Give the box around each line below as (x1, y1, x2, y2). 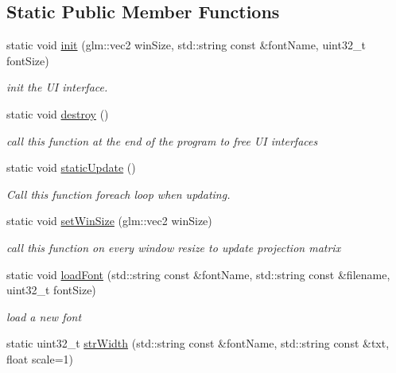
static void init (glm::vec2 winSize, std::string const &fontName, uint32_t (6, 37, 366, 53)
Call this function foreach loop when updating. (6, 185, 231, 202)
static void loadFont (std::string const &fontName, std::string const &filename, (6, 266, 390, 282)
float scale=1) (6, 350, 74, 367)
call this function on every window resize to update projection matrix (6, 239, 341, 255)
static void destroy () (6, 105, 109, 122)
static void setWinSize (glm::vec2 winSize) (6, 212, 212, 229)
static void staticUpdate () (6, 159, 136, 176)
